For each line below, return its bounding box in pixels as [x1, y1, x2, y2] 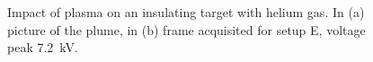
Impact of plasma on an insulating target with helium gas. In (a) [7, 3, 365, 21]
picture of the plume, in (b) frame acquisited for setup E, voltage [7, 20, 366, 39]
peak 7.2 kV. [7, 38, 78, 57]
